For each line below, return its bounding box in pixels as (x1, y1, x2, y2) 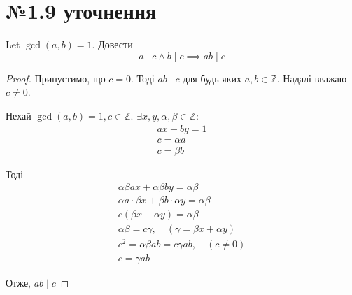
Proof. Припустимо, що (6, 71, 106, 85)
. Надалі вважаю (276, 71, 347, 85)
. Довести (92, 37, 133, 52)
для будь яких (183, 71, 241, 85)
